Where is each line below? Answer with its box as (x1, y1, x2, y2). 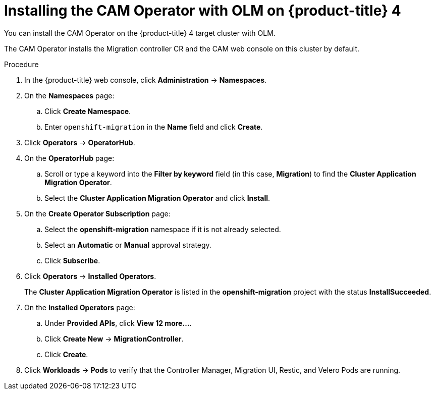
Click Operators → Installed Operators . (24, 271, 156, 280)
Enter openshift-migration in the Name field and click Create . (44, 122, 263, 131)
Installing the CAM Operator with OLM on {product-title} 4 (4, 2, 401, 19)
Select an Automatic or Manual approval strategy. (44, 240, 211, 249)
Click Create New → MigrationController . (44, 334, 184, 343)
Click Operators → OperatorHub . (24, 138, 135, 147)
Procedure (4, 60, 39, 69)
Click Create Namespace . (44, 106, 131, 116)
